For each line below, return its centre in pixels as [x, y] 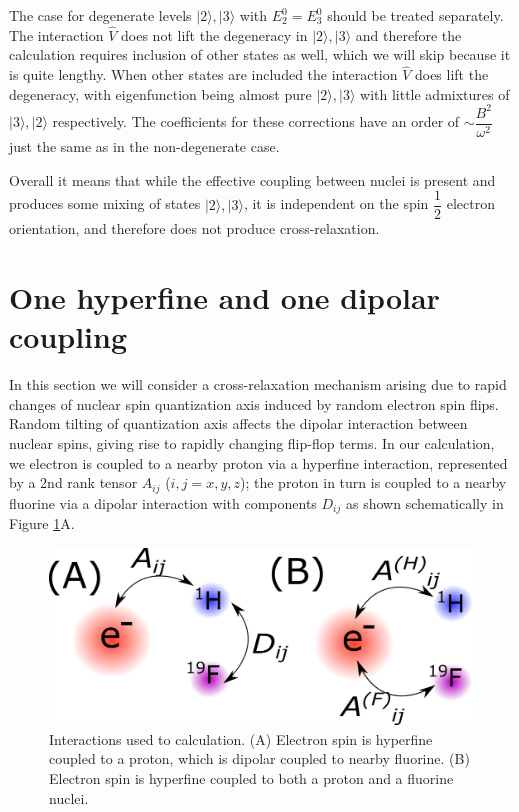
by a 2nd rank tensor [73, 482]
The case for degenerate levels [100, 15]
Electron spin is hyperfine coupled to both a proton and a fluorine [251, 778]
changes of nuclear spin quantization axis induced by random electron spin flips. [254, 403]
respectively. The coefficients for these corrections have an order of [256, 121]
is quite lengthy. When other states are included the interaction [203, 74]
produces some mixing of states [105, 203]
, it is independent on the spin [336, 203]
